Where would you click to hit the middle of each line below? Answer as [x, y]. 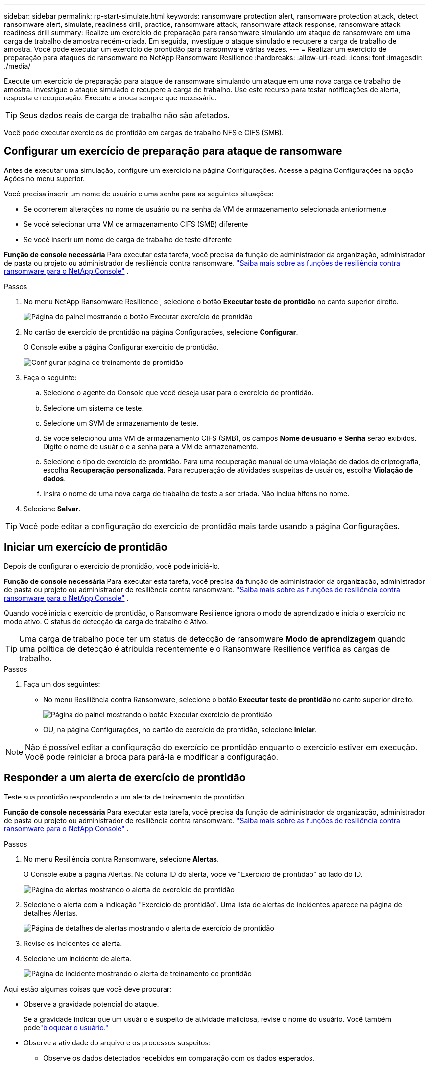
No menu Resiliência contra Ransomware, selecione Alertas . [121, 859]
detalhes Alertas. [51, 913]
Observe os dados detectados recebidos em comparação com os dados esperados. [179, 1058]
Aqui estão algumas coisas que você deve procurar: [88, 989]
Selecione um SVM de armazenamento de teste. [121, 423]
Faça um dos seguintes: [62, 684]
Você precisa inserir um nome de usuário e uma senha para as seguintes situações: [139, 194]
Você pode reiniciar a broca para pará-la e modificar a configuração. [152, 757]
